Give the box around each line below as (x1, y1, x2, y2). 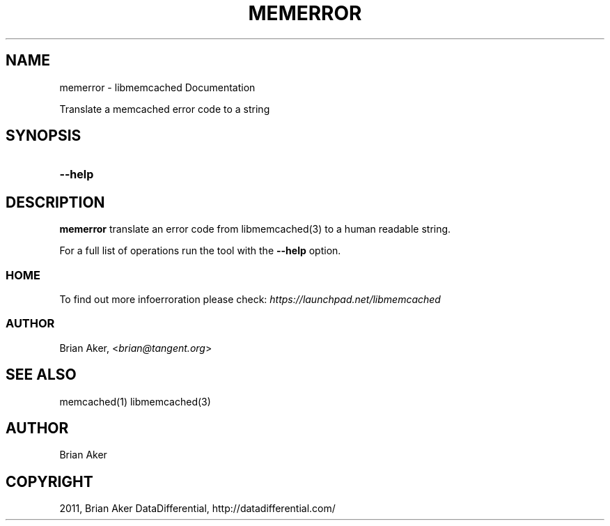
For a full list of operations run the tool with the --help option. (59, 245, 341, 257)
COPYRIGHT (6, 472, 93, 490)
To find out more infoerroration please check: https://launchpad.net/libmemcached (59, 293, 441, 306)
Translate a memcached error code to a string (59, 102, 270, 115)
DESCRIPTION (6, 193, 105, 211)
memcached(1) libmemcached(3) (59, 395, 211, 408)
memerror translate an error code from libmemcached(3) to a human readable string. (59, 223, 451, 235)
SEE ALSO (6, 366, 77, 384)
